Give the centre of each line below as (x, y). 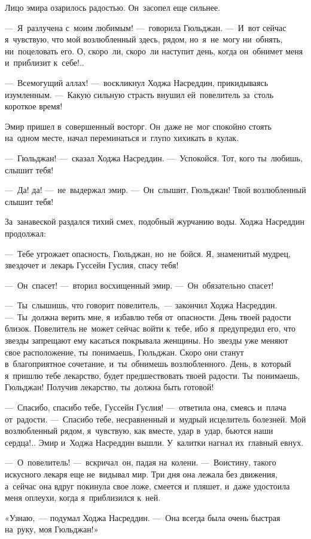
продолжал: (25, 233)
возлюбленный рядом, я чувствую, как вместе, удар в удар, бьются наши (139, 431)
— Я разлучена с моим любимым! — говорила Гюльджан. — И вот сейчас (146, 27)
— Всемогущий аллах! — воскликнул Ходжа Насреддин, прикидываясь (137, 82)
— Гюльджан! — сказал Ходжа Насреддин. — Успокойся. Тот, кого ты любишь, (154, 157)
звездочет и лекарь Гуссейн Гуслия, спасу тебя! (92, 265)
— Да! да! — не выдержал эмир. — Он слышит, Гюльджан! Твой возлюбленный (155, 190)
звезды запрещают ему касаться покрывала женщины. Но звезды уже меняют (147, 340)
